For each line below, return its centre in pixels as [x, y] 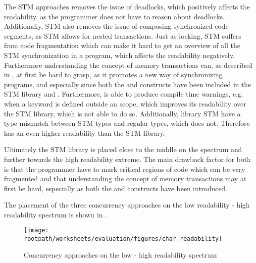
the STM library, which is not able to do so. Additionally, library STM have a [122, 113]
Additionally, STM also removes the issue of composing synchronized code [116, 26]
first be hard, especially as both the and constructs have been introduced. [116, 188]
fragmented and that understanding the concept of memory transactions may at [125, 179]
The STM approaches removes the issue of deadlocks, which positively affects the [127, 6]
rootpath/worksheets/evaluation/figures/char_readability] [123, 239]
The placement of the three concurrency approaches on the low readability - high [127, 205]
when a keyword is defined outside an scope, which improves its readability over [125, 103]
